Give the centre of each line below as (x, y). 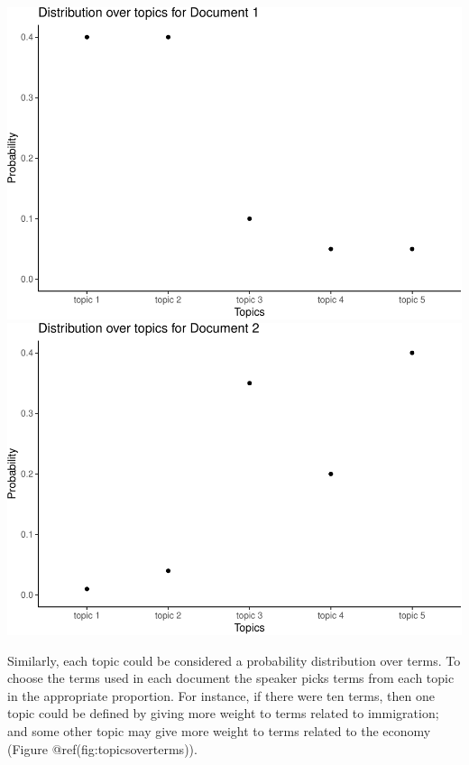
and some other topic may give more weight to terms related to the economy (219, 730)
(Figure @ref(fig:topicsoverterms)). (102, 748)
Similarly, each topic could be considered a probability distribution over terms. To (234, 660)
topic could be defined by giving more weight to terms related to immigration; (223, 713)
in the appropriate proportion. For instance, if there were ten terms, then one (221, 695)
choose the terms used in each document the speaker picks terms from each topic (231, 678)
